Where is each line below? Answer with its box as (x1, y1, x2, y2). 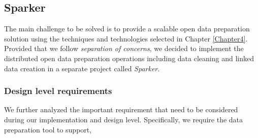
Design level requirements (4, 84, 112, 97)
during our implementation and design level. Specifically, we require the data (4, 114, 243, 124)
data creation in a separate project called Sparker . (4, 63, 160, 73)
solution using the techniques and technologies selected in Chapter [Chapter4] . (4, 33, 248, 43)
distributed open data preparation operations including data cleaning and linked (4, 53, 254, 63)
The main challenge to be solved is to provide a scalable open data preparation (4, 23, 250, 34)
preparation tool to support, (4, 124, 92, 134)
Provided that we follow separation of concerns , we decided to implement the (4, 43, 244, 54)
